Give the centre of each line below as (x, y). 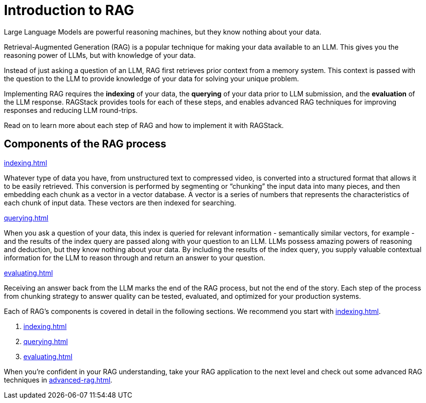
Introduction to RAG (69, 10)
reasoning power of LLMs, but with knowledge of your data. (100, 55)
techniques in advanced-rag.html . (58, 380)
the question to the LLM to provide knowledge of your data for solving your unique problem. (152, 78)
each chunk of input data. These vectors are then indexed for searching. (120, 202)
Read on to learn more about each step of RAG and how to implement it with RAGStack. (144, 125)
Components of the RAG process (85, 144)
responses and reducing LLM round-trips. (71, 110)
